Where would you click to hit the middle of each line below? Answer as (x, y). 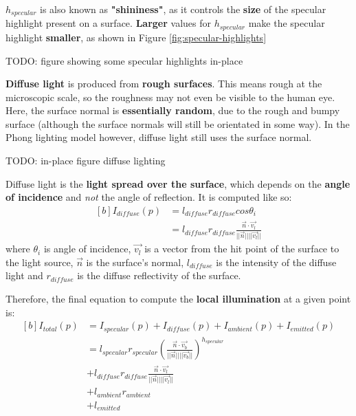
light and (24, 275)
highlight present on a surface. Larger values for (108, 23)
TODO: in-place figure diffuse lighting (86, 161)
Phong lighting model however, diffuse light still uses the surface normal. (159, 137)
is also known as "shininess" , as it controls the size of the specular (183, 9)
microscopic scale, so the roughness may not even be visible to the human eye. (170, 97)
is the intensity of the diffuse (276, 262)
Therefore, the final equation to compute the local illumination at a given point (178, 298)
